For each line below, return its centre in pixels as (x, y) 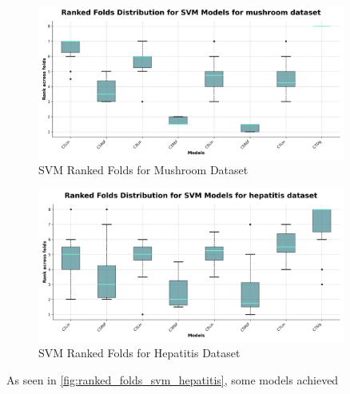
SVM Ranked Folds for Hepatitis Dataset (139, 353)
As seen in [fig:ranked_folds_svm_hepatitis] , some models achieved (173, 379)
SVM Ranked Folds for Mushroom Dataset (143, 170)
